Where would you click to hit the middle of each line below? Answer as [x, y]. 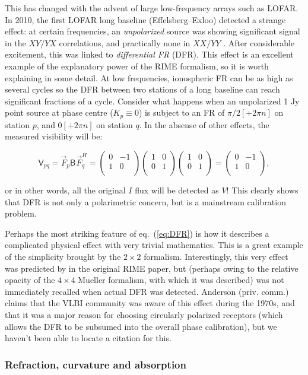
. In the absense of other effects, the [204, 124]
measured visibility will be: [54, 136]
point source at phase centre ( [59, 112]
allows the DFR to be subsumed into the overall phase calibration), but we [141, 326]
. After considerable [259, 42]
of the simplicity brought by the [63, 256]
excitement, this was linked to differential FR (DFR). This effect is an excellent [149, 54]
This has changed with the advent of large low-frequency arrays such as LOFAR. [152, 8]
